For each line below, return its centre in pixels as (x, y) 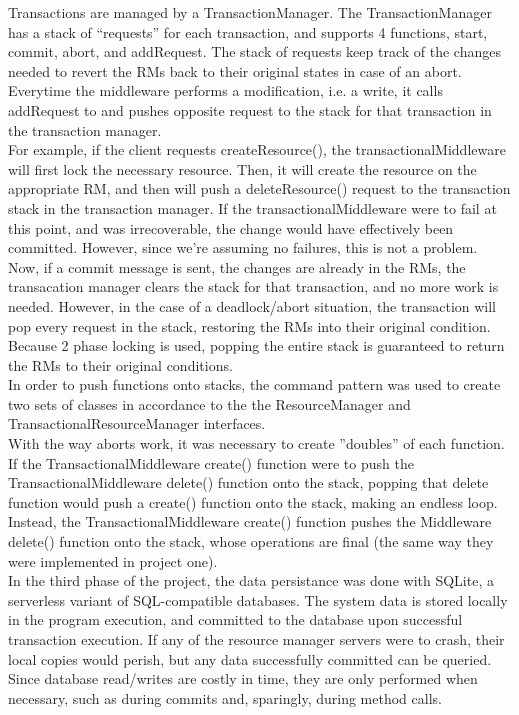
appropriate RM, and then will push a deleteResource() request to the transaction (259, 188)
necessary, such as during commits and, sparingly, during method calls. (225, 697)
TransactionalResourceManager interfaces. (137, 423)
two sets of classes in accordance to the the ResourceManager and (209, 403)
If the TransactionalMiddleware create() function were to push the (211, 462)
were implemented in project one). (113, 560)
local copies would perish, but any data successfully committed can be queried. (250, 658)
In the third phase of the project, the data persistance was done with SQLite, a (251, 580)
